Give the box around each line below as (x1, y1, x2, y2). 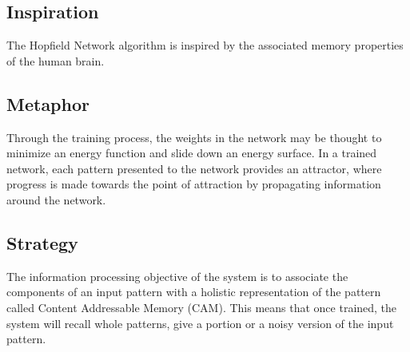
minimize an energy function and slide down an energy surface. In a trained (6, 144, 377, 161)
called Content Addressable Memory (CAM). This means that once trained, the (6, 299, 397, 315)
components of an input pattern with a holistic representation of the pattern (6, 283, 381, 300)
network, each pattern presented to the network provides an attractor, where (6, 160, 382, 176)
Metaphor (6, 91, 90, 116)
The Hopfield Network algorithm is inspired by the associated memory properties (6, 37, 404, 53)
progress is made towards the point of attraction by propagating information (6, 176, 381, 192)
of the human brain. (6, 52, 105, 69)
